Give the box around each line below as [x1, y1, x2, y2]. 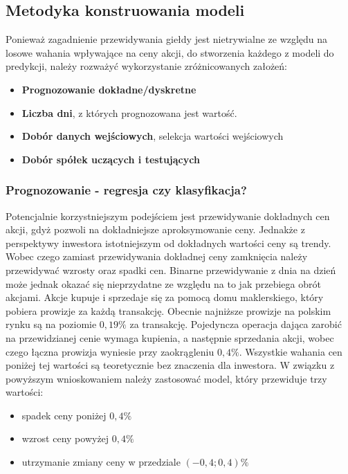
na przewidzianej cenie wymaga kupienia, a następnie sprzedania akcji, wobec [6, 330, 334, 345]
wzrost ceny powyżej [21, 431, 109, 446]
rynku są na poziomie [6, 317, 97, 331]
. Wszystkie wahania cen [239, 344, 342, 358]
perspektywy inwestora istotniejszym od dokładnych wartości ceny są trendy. [6, 235, 331, 250]
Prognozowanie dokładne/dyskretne [21, 82, 196, 96]
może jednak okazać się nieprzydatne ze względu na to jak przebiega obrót [6, 276, 321, 291]
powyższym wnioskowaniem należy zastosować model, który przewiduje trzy [6, 371, 327, 385]
